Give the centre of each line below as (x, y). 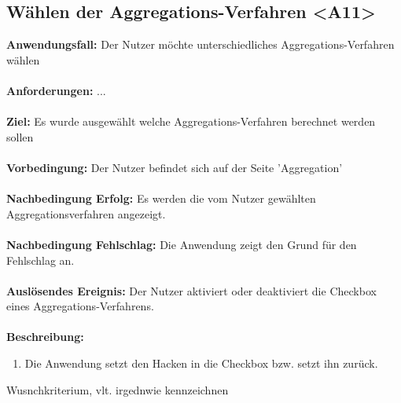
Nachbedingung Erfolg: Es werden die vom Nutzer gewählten (161, 198)
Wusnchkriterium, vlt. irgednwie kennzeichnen (118, 389)
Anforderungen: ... (56, 90)
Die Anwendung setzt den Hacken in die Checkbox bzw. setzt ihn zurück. (201, 363)
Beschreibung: (45, 337)
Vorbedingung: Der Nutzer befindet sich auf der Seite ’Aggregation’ (175, 167)
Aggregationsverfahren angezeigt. (86, 213)
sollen (20, 136)
